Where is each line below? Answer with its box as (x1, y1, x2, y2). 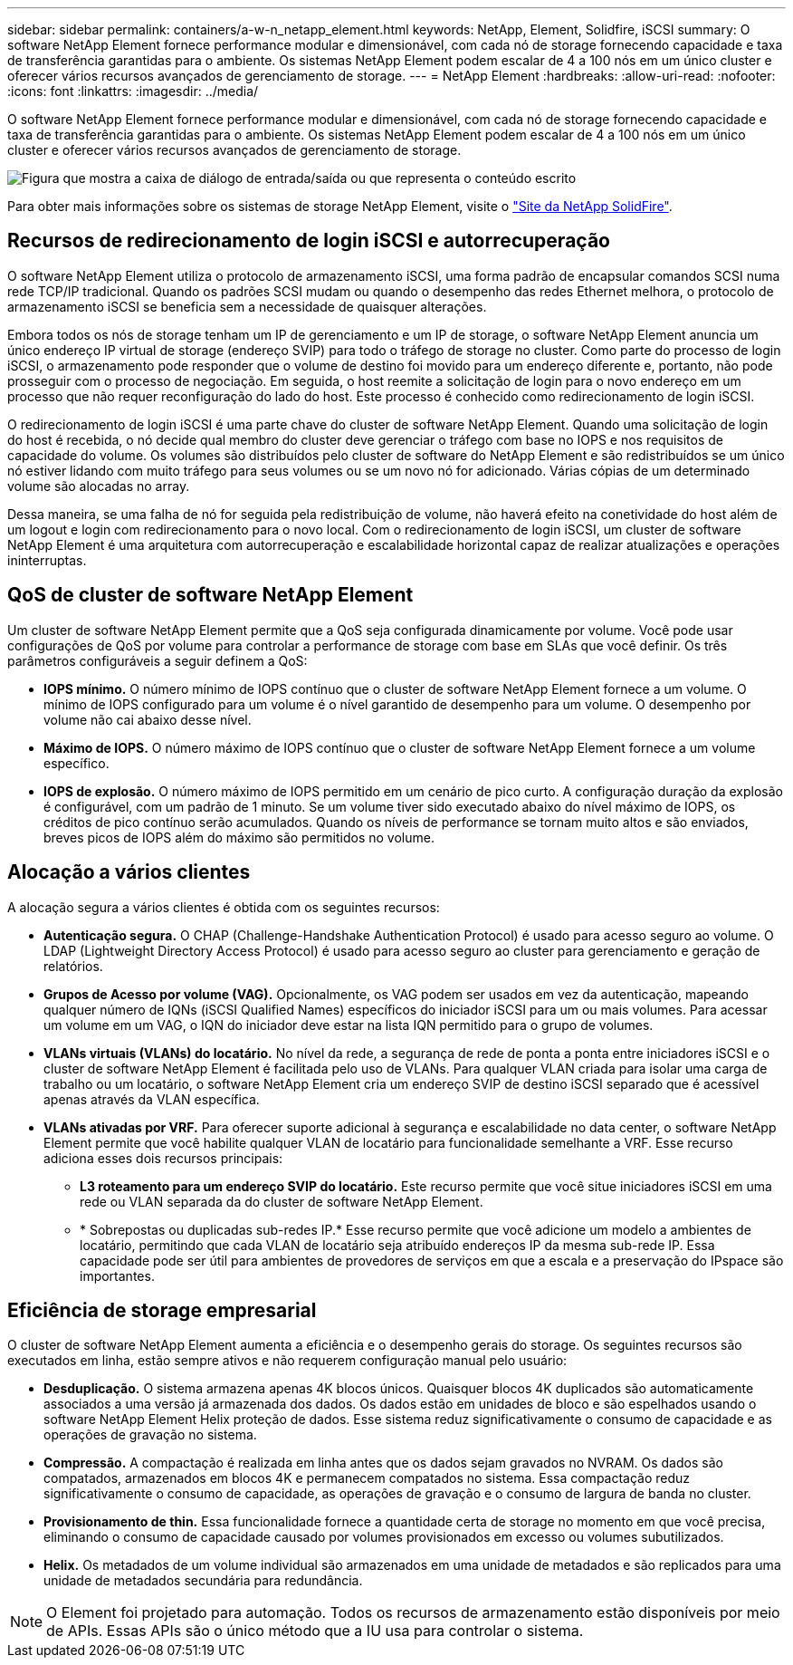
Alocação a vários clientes (7, 861, 251, 884)
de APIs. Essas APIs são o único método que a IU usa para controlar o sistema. (46, 1622, 584, 1641)
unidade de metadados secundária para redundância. (43, 1573, 363, 1589)
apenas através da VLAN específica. (43, 1091, 260, 1107)
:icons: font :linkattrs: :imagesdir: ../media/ (7, 83, 259, 99)
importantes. (80, 1267, 155, 1284)
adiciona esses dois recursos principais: (43, 1150, 283, 1166)
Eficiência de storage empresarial (7, 1298, 317, 1322)
